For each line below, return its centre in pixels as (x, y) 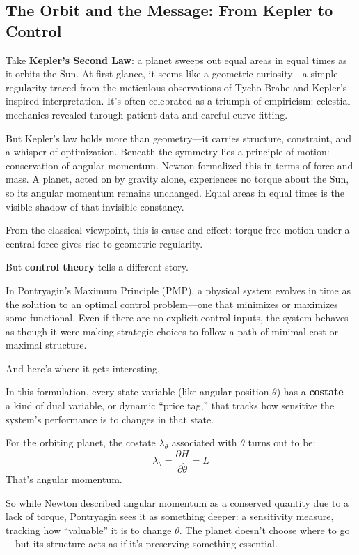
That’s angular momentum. (64, 479)
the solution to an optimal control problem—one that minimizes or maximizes (172, 304)
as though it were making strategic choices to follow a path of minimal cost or (172, 331)
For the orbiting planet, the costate (81, 442)
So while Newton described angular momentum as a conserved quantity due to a (177, 502)
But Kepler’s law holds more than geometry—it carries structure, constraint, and (179, 138)
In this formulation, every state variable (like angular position (137, 391)
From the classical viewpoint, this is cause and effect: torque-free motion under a (178, 230)
